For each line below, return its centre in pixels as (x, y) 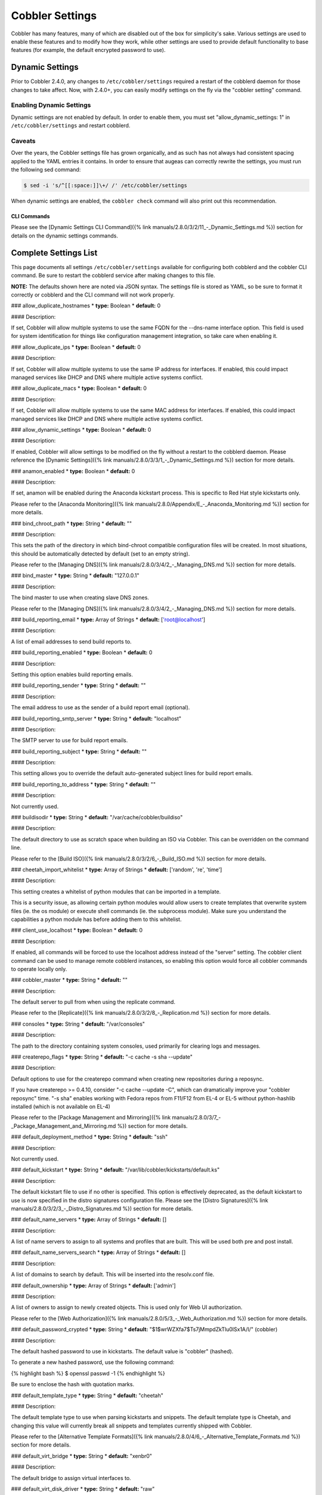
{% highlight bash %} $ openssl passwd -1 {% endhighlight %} (88, 1373)
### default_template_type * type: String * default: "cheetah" (87, 1395)
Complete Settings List (54, 253)
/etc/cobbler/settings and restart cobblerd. (71, 126)
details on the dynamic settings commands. (65, 236)
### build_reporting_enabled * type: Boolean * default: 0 (82, 652)
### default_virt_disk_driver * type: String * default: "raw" (83, 1489)
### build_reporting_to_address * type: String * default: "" (83, 784)
